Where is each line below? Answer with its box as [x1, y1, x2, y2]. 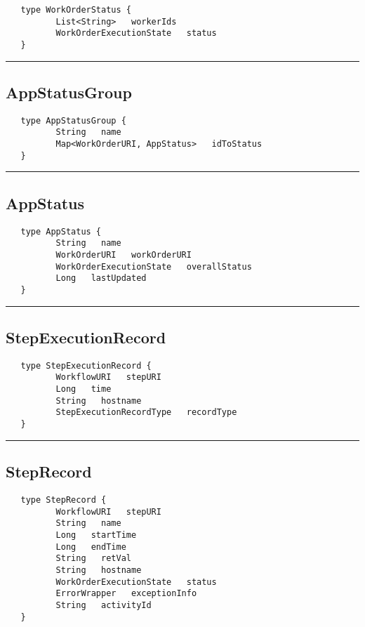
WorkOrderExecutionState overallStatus [55, 261, 252, 272]
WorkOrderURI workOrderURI [55, 249, 192, 260]
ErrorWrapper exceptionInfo [55, 588, 197, 599]
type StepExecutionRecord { [20, 360, 152, 371]
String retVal [55, 553, 131, 564]
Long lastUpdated [55, 273, 147, 284]
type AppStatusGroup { [20, 115, 126, 126]
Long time [55, 384, 112, 395]
